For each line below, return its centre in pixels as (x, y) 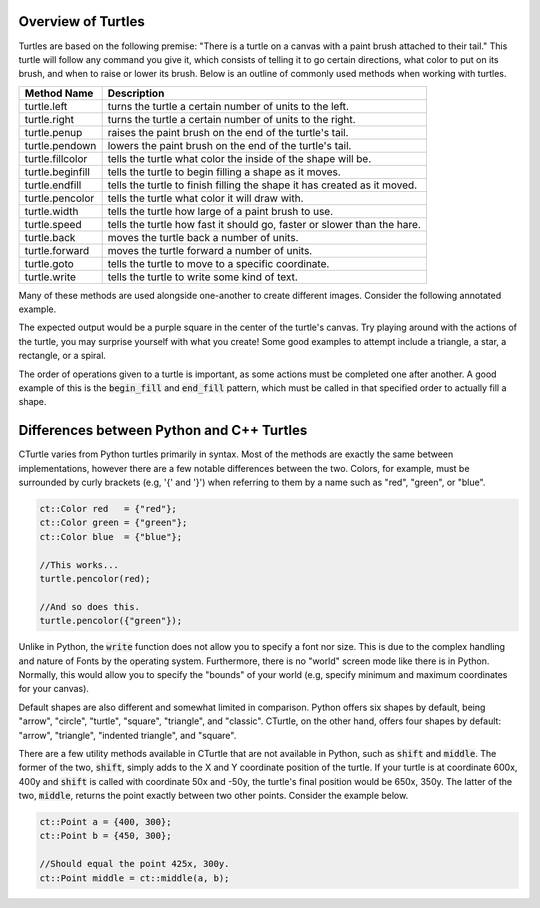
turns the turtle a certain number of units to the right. (231, 119)
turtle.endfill (53, 185)
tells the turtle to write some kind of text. (203, 277)
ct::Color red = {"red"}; (108, 509)
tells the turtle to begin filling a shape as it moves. (224, 172)
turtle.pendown (60, 145)
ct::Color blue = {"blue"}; (111, 536)
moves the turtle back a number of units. (203, 237)
